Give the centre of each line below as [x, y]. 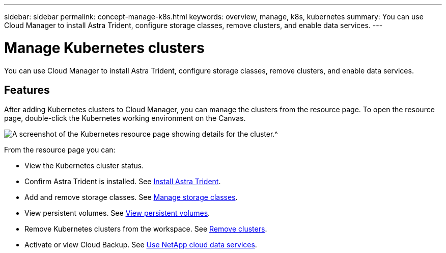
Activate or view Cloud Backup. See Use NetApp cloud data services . [141, 245]
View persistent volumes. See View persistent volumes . [117, 213]
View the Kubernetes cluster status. [84, 166]
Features [27, 90]
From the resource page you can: [60, 150]
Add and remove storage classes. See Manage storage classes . [131, 197]
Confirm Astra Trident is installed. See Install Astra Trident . [123, 182]
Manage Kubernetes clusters [104, 48]
